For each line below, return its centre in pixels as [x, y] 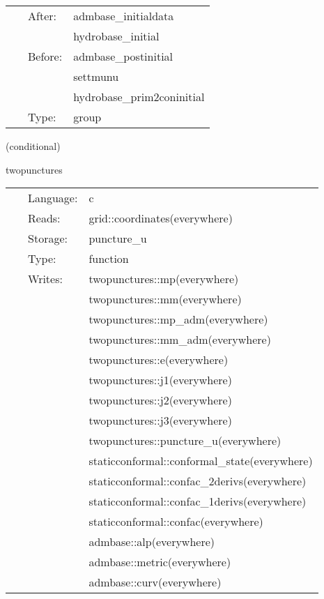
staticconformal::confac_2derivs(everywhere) [198, 481]
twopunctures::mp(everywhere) [164, 279]
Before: [45, 56]
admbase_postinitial [123, 56]
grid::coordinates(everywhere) [161, 218]
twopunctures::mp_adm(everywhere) [178, 319]
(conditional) [33, 146]
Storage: [48, 238]
